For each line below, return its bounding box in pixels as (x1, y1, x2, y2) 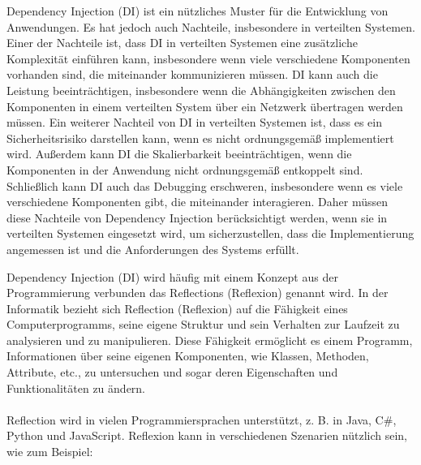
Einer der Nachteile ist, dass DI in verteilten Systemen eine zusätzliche (6, 34, 358, 51)
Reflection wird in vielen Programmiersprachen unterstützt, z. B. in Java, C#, (6, 411, 397, 428)
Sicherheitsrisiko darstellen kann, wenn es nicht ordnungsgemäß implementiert (6, 129, 394, 146)
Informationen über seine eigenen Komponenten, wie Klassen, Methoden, (6, 347, 369, 364)
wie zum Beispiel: (6, 443, 93, 460)
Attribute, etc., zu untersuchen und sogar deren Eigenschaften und (6, 364, 338, 381)
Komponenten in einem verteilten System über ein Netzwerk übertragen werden (6, 97, 403, 114)
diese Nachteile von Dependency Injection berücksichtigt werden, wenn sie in (6, 209, 388, 226)
